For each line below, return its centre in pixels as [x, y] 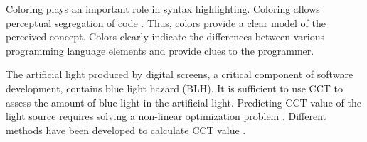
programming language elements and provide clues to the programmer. [160, 50]
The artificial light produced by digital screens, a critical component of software [180, 74]
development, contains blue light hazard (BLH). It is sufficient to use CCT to [174, 88]
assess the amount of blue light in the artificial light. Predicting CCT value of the [183, 102]
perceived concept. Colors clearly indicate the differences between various [165, 37]
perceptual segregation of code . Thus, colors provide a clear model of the [166, 22]
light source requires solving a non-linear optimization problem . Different [166, 116]
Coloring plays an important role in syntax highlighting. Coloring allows [163, 9]
